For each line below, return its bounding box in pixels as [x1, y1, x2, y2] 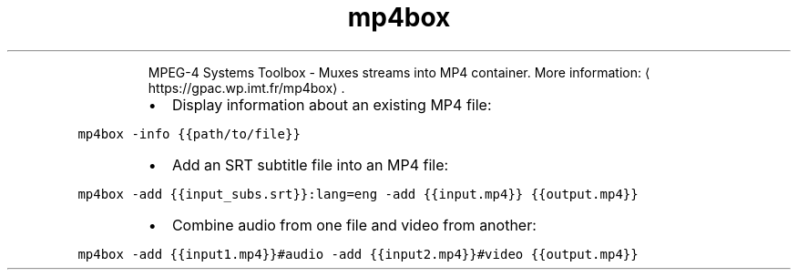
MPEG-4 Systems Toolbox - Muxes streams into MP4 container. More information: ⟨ [148, 64, 650, 80]
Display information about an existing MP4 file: [171, 95, 492, 114]
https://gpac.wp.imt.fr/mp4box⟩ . [148, 79, 345, 96]
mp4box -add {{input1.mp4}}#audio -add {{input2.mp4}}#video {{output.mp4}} [77, 246, 639, 262]
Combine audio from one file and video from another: [171, 215, 537, 234]
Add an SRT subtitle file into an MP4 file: [171, 155, 449, 174]
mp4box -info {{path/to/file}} [77, 126, 301, 141]
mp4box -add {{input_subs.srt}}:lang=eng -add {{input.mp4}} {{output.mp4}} [77, 186, 639, 201]
